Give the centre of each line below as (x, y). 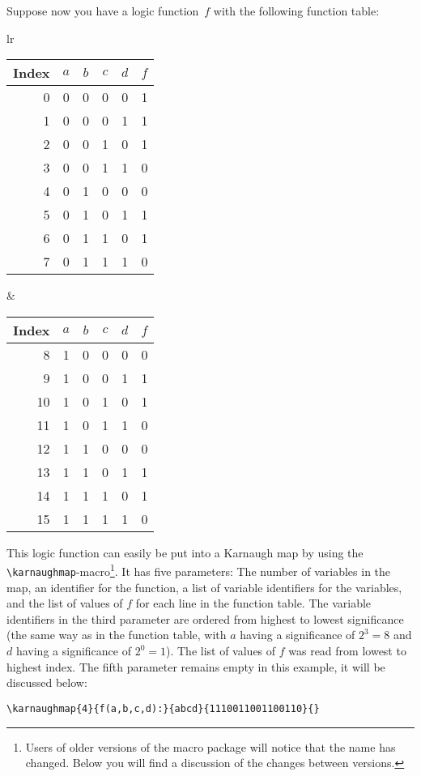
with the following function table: (296, 11)
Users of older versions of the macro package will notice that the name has (210, 746)
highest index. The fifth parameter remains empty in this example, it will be (196, 666)
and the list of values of (65, 603)
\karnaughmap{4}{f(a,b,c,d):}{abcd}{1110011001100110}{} (163, 708)
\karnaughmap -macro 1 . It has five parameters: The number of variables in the (199, 570)
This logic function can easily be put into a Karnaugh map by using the (185, 552)
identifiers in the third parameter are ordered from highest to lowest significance (205, 618)
